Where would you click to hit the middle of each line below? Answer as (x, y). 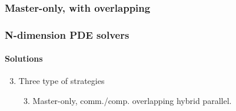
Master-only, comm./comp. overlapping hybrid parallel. (132, 101)
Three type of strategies (62, 81)
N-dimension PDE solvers (67, 34)
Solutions (24, 58)
